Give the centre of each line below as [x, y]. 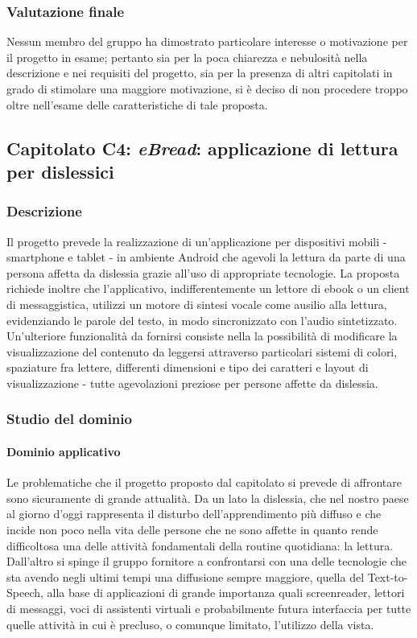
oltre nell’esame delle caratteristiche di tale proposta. [137, 104]
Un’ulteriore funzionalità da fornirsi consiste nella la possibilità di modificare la [202, 336]
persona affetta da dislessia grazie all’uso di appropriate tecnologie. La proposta [203, 272]
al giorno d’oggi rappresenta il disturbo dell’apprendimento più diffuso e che [194, 514]
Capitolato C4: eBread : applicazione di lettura [202, 148]
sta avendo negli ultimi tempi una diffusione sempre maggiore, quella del [186, 576]
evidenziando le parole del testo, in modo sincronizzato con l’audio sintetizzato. [202, 320]
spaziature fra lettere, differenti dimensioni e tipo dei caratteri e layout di [188, 367]
